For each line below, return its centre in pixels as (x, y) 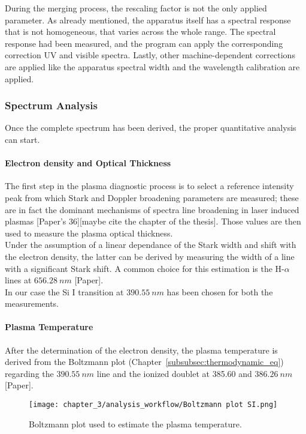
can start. (22, 139)
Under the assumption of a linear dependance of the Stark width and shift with (151, 245)
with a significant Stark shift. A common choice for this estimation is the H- (145, 268)
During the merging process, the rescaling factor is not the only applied (136, 8)
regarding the (29, 373)
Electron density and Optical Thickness (88, 163)
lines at (18, 280)
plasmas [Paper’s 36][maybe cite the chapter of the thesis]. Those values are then (153, 221)
